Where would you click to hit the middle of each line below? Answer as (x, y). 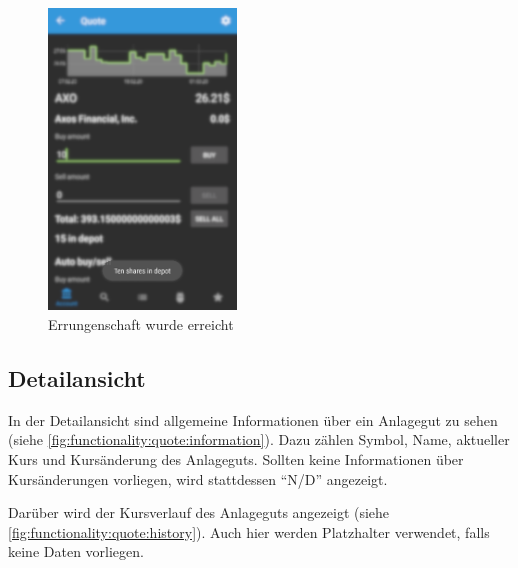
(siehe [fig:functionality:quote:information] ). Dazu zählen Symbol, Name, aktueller (259, 439)
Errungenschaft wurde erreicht (141, 323)
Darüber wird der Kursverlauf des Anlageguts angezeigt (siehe (199, 512)
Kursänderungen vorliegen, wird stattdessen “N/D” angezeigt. (198, 478)
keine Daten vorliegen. (76, 551)
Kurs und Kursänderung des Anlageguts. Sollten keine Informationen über (236, 458)
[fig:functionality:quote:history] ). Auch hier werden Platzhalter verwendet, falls (249, 531)
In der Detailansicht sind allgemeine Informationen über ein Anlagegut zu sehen (253, 419)
